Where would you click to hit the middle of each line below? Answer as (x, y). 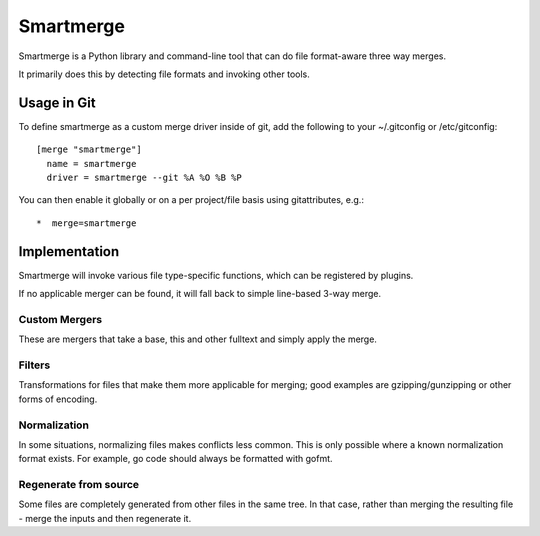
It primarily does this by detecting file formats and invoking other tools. (164, 74)
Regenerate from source (79, 485)
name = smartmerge (91, 163)
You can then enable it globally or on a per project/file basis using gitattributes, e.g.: (191, 200)
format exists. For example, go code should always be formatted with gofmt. (176, 459)
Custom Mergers (60, 319)
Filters (34, 365)
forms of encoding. (58, 399)
